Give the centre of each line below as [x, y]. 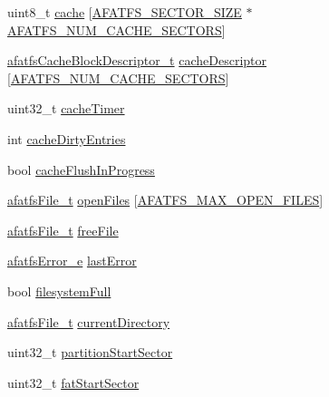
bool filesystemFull [59, 290]
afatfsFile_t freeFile [63, 230]
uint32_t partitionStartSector [90, 352]
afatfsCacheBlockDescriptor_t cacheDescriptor [137, 60]
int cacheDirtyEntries [67, 138]
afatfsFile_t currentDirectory [89, 321]
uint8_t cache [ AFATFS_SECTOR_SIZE [125, 12]
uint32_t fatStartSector [73, 382]
